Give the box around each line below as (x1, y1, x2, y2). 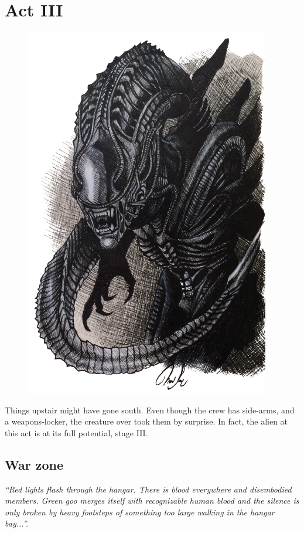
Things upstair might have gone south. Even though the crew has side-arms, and (5, 403, 295, 416)
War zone (5, 455, 63, 473)
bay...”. (5, 517, 29, 529)
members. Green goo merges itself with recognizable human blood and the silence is (5, 494, 299, 507)
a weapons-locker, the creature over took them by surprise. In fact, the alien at (5, 415, 288, 427)
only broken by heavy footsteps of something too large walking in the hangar (5, 505, 275, 518)
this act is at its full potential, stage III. (5, 426, 148, 439)
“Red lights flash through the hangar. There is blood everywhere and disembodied (5, 483, 292, 495)
